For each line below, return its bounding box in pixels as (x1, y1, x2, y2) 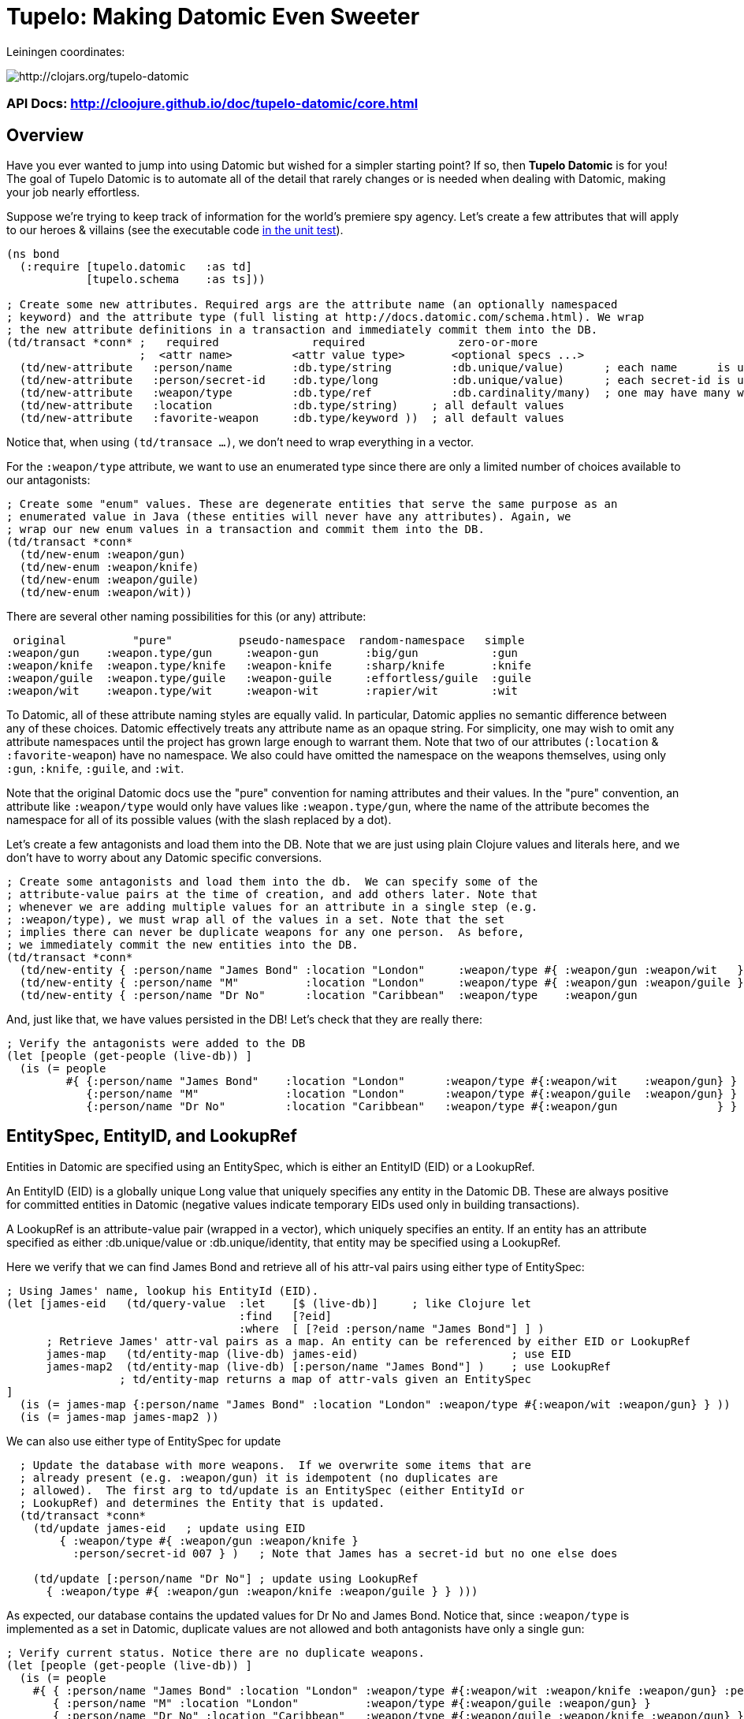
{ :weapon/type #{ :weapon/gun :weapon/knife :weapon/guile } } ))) (46, 1584, 478, 1598)
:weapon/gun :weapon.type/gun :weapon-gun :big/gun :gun (6, 646, 519, 659)
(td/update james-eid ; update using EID (32, 1521, 306, 1534)
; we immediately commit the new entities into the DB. (6, 938, 359, 951)
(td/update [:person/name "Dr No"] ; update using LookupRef (32, 1572, 418, 1585)
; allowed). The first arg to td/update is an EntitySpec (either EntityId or (19, 1483, 525, 1497)
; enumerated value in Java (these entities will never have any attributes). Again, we (6, 509, 571, 523)
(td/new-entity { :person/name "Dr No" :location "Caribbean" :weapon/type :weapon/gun (19, 988, 638, 1001)
